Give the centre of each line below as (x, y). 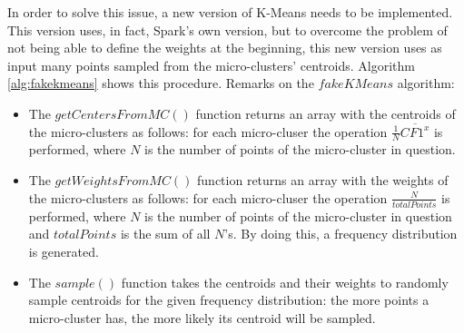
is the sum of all (165, 234)
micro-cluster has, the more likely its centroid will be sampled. (202, 317)
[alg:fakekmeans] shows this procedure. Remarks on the (161, 83)
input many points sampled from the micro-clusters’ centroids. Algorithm (211, 65)
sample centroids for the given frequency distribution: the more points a (229, 300)
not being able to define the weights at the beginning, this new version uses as (225, 48)
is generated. (64, 252)
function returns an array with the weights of (323, 179)
